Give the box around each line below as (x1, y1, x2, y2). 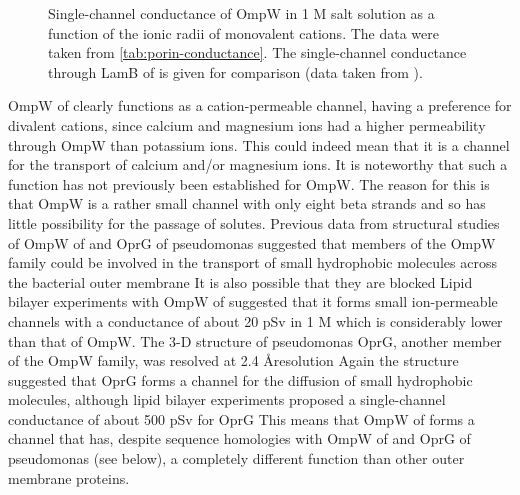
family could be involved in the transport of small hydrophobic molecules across (8, 252, 498, 273)
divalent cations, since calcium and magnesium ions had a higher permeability (8, 114, 486, 135)
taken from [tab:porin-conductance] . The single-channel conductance (48, 42, 467, 63)
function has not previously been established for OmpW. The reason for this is (8, 173, 490, 194)
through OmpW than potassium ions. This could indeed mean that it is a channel (8, 134, 510, 155)
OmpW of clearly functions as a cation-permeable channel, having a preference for (8, 95, 512, 116)
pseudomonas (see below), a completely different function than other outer (8, 448, 465, 469)
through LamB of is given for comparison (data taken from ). (48, 61, 423, 82)
